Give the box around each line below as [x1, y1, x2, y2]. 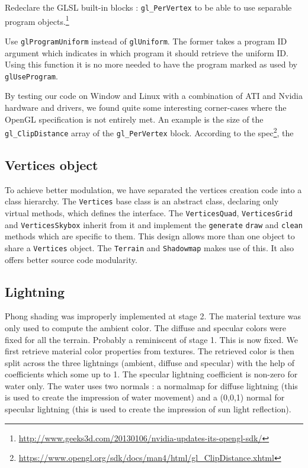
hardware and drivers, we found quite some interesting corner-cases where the [5, 101, 287, 113]
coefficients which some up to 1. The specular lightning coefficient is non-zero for [5, 368, 298, 380]
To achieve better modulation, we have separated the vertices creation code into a [5, 183, 302, 195]
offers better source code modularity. [5, 253, 137, 265]
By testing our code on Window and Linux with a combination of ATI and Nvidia [5, 89, 303, 102]
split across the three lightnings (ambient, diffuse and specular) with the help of [5, 356, 295, 368]
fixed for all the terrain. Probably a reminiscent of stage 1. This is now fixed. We [5, 333, 298, 345]
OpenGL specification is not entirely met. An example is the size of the [5, 113, 264, 125]
